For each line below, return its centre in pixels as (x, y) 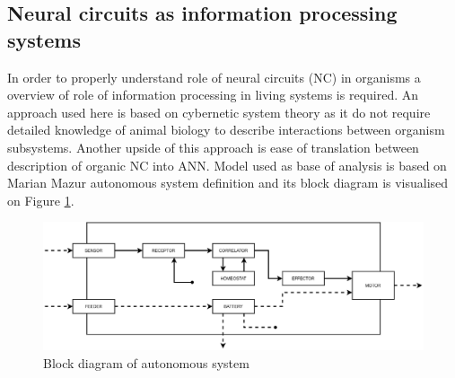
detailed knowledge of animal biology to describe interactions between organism (226, 130)
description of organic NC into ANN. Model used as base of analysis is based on (227, 165)
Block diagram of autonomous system (146, 362)
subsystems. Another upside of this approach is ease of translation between (213, 147)
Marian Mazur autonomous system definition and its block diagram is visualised (228, 183)
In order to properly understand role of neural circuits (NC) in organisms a (214, 77)
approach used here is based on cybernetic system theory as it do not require (219, 112)
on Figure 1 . (41, 200)
